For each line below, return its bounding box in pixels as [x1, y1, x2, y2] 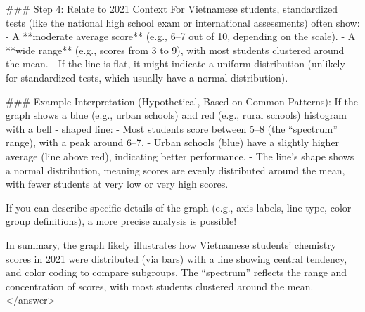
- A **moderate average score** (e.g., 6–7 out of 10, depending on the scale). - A [6, 29, 356, 44]
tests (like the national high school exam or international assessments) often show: [6, 15, 360, 30]
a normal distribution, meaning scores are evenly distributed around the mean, [6, 162, 345, 177]
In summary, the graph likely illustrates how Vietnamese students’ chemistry [6, 237, 337, 252]
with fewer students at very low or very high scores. [6, 176, 229, 191]
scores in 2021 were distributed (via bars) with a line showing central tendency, [6, 251, 347, 266]
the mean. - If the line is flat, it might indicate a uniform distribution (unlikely [6, 56, 345, 71]
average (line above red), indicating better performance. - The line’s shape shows [6, 148, 354, 163]
